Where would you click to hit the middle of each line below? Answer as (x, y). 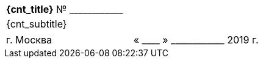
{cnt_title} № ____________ (65, 9)
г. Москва (29, 40)
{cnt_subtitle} (37, 24)
